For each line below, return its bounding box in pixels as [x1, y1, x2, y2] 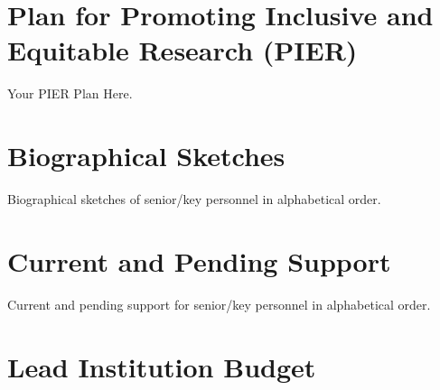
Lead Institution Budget [7, 348, 316, 385]
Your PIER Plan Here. [7, 84, 133, 103]
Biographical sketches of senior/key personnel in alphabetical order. [7, 190, 381, 209]
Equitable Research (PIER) [7, 32, 358, 69]
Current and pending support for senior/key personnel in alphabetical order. [7, 294, 431, 313]
